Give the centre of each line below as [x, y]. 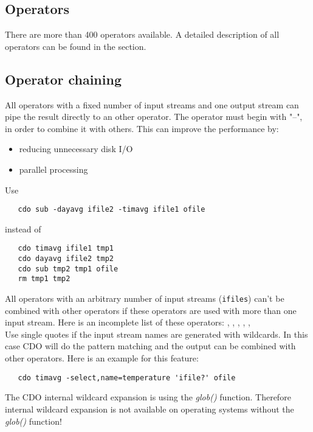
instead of [23, 228]
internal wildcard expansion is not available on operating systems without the [150, 409]
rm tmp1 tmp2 [44, 279]
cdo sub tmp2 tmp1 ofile [68, 269]
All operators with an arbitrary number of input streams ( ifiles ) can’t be [145, 298]
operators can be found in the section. [76, 46]
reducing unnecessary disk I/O [76, 149]
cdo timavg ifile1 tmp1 [66, 249]
